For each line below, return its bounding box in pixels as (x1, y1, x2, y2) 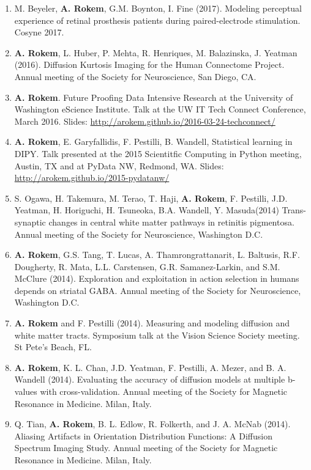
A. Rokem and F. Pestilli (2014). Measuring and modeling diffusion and (14, 317, 290, 329)
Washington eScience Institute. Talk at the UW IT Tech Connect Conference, (14, 103, 306, 116)
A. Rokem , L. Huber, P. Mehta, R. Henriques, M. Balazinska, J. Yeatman (14, 46, 298, 59)
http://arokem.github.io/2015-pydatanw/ (14, 171, 170, 184)
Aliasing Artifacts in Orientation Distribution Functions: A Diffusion (14, 429, 272, 442)
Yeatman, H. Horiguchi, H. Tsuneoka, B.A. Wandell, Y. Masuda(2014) (14, 204, 279, 216)
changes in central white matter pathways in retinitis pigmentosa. (48, 215, 294, 228)
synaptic (14, 215, 46, 228)
